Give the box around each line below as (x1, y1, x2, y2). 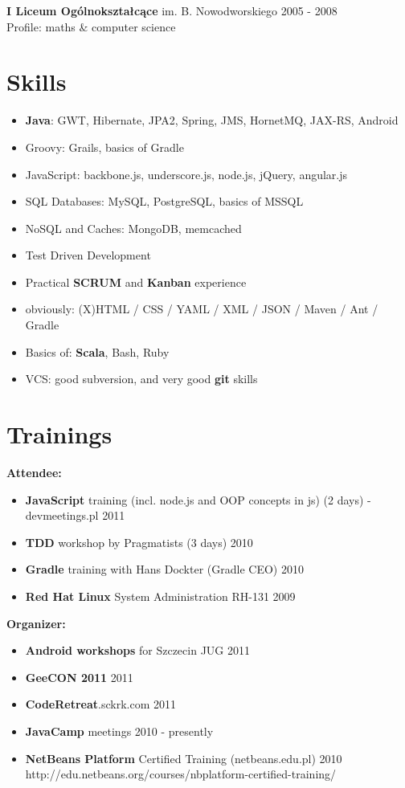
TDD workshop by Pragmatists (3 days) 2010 (25, 533, 253, 550)
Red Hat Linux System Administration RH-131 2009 (25, 587, 296, 604)
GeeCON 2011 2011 (25, 668, 133, 685)
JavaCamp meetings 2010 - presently (25, 722, 214, 739)
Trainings (6, 418, 112, 451)
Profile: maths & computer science (6, 18, 176, 35)
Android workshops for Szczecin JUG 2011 (25, 642, 250, 659)
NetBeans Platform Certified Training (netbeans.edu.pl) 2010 (25, 749, 342, 766)
